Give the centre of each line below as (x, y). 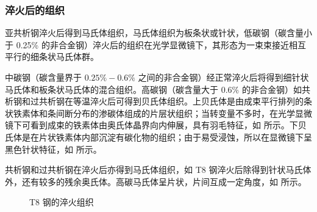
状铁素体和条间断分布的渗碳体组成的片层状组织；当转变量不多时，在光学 (150, 113)
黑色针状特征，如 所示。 (53, 149)
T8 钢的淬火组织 (62, 202)
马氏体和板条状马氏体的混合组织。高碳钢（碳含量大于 (112, 89)
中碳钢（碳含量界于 (43, 77)
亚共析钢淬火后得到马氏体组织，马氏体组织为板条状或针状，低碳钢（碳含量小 (158, 33)
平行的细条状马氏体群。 (52, 57)
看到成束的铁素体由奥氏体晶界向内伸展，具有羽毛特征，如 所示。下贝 (168, 125)
